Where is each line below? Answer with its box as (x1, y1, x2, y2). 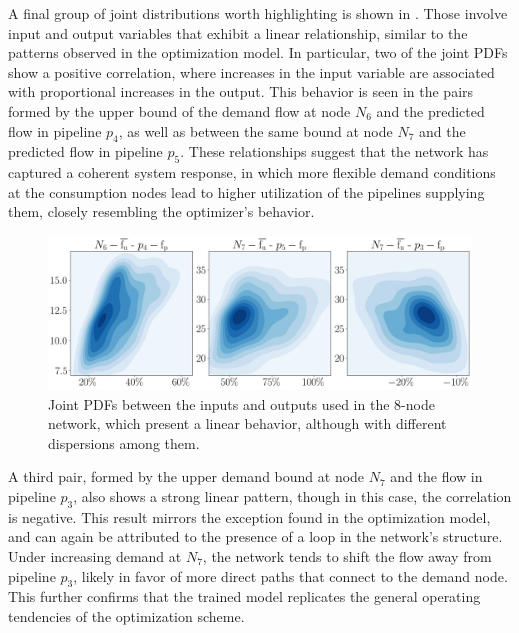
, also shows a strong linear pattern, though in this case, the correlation (73, 485, 512, 506)
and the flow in (390, 466, 483, 487)
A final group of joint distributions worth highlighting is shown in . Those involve (8, 3, 508, 23)
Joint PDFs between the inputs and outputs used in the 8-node (48, 393, 435, 414)
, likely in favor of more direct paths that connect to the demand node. (73, 565, 508, 586)
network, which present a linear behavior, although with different (48, 413, 447, 434)
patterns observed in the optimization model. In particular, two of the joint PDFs (8, 42, 508, 63)
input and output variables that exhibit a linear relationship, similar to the (8, 22, 468, 43)
